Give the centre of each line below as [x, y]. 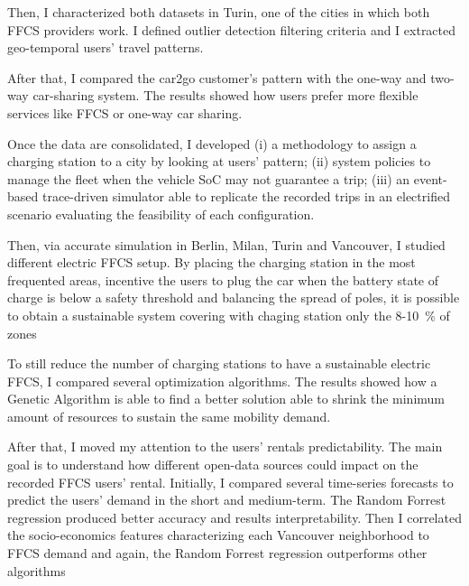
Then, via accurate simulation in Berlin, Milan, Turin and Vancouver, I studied [226, 244]
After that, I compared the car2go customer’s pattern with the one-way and [217, 77]
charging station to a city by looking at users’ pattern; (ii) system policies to [219, 161]
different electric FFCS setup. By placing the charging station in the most [212, 262]
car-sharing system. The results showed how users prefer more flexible [225, 95]
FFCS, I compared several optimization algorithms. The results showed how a [222, 381]
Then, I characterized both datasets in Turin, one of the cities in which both [219, 12]
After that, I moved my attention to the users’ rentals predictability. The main [225, 446]
